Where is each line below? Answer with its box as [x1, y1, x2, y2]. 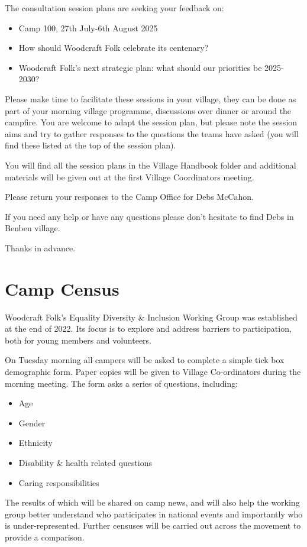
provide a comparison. [5, 530, 85, 543]
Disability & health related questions [18, 456, 153, 468]
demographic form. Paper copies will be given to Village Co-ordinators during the [5, 365, 301, 377]
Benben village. [5, 222, 60, 234]
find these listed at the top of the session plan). [5, 139, 176, 151]
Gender [18, 416, 46, 429]
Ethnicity [18, 436, 53, 449]
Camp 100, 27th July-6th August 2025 [18, 21, 158, 34]
